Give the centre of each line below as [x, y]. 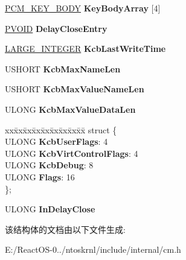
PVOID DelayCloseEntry [56, 28]
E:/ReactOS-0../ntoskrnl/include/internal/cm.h [93, 249]
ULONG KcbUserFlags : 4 [56, 141]
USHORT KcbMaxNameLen [63, 68]
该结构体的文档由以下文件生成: [65, 229]
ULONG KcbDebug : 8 [49, 165]
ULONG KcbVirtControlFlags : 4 [72, 153]
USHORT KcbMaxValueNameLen [75, 89]
